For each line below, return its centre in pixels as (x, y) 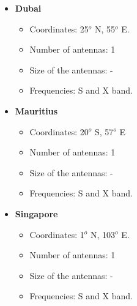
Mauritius (36, 110)
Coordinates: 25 (59, 28)
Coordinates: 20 (59, 131)
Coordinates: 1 (57, 234)
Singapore (36, 213)
